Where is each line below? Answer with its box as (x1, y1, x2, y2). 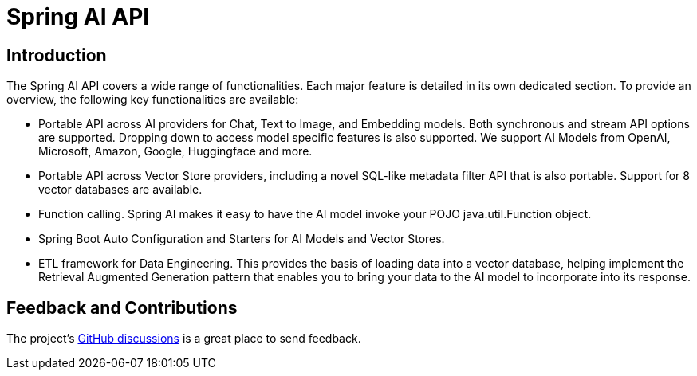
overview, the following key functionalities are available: (6, 92, 299, 107)
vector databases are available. (38, 182, 203, 197)
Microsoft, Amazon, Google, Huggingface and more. (38, 144, 313, 159)
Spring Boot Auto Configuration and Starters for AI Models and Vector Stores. (38, 232, 445, 246)
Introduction (6, 45, 107, 65)
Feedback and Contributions (6, 297, 238, 318)
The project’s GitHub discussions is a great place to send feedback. (6, 331, 361, 346)
